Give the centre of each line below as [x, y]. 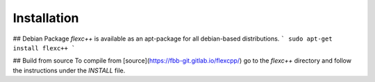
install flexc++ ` [44, 48]
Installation [46, 18]
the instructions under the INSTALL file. [69, 70]
